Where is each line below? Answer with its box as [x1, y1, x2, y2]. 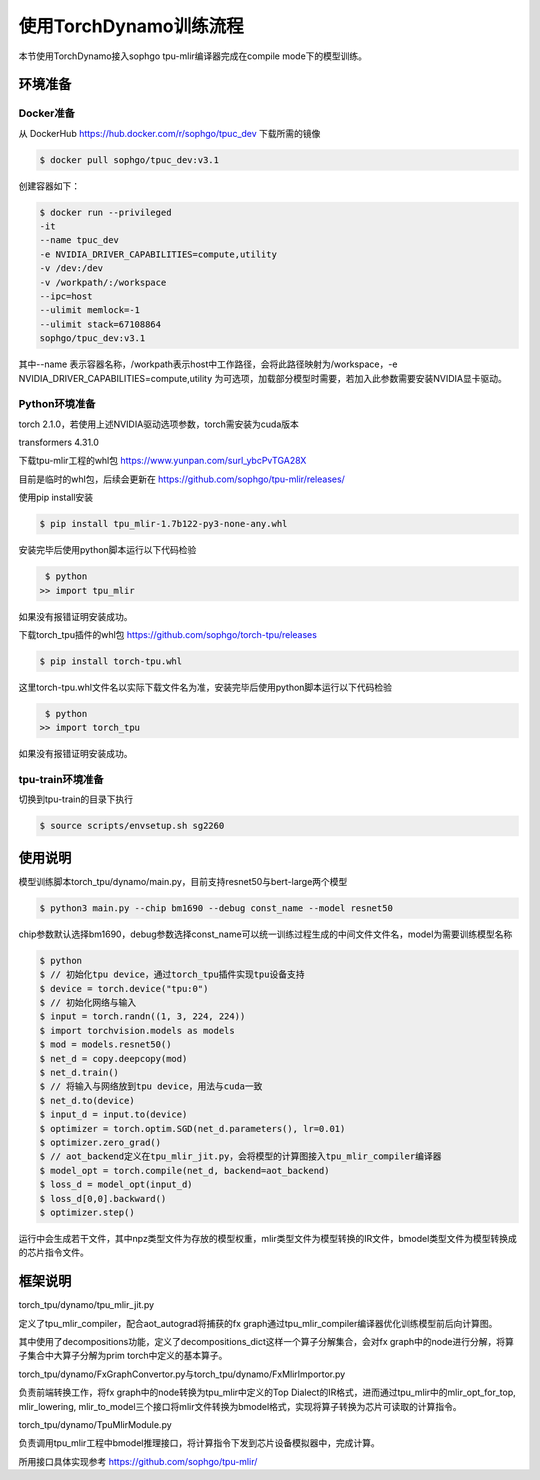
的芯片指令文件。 [18, 1246, 89, 1259]
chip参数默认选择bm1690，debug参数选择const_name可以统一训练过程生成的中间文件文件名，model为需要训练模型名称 [18, 928, 513, 940]
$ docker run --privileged [39, 206, 172, 218]
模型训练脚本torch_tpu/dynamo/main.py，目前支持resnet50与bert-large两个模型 [18, 875, 348, 887]
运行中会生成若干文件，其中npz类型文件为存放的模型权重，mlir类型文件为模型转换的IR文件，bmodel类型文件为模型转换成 [18, 1232, 517, 1244]
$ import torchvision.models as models [39, 1025, 235, 1036]
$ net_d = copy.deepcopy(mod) [39, 1053, 188, 1064]
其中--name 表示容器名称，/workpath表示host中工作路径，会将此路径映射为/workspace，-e [18, 358, 398, 370]
